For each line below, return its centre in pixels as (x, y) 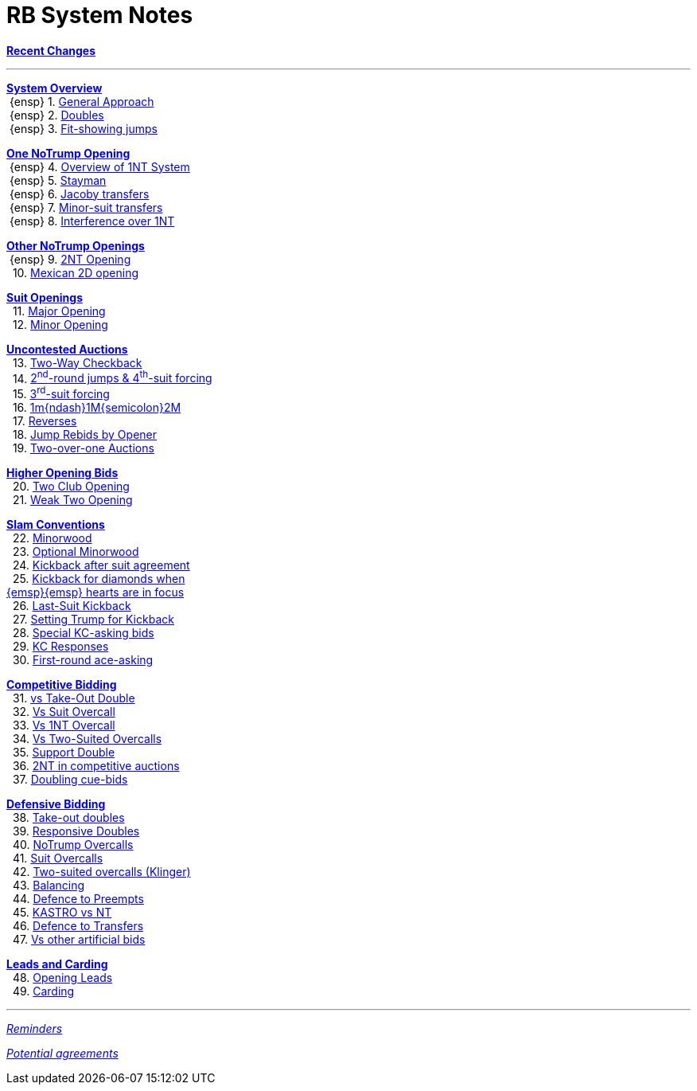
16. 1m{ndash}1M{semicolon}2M (97, 408)
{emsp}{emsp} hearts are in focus (95, 592)
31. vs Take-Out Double (74, 698)
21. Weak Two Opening (72, 500)
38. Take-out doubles (68, 818)
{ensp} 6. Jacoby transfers (79, 194)
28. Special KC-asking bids (83, 633)
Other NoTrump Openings (76, 245)
